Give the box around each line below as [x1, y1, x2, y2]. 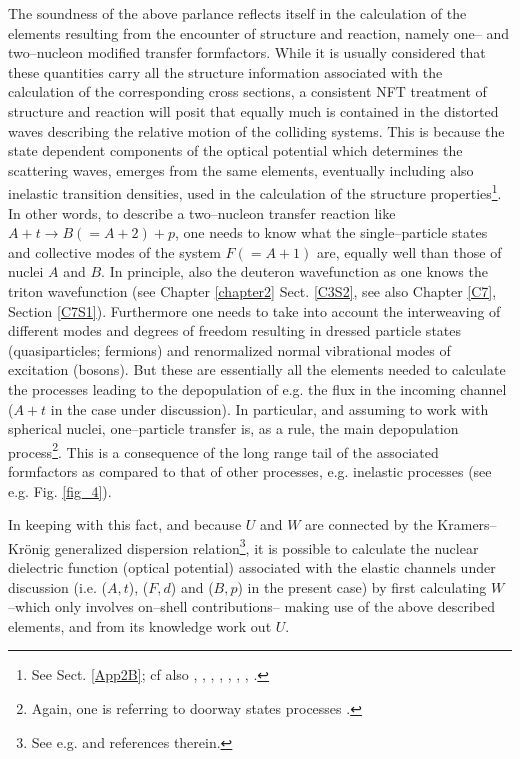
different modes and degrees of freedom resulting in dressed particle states [8, 320, 462, 341]
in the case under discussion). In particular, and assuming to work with [50, 398, 489, 419]
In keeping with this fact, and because [8, 514, 242, 535]
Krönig [8, 537, 51, 558]
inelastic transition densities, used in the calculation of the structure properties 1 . [8, 180, 502, 203]
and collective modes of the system [8, 241, 221, 262]
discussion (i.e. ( [8, 576, 108, 597]
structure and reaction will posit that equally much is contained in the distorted [8, 100, 499, 121]
